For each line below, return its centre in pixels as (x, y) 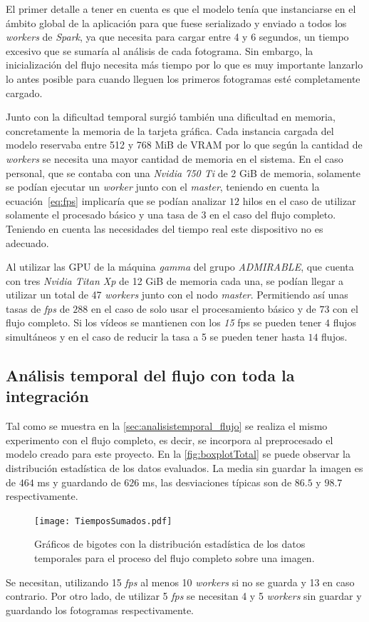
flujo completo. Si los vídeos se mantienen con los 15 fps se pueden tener (164, 322)
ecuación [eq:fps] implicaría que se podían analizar (116, 200)
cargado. (24, 92)
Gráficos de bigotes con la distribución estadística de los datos (170, 544)
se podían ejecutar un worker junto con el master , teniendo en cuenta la (163, 187)
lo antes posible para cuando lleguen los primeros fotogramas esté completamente (183, 78)
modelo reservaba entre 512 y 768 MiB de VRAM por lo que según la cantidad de (184, 145)
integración (47, 396)
